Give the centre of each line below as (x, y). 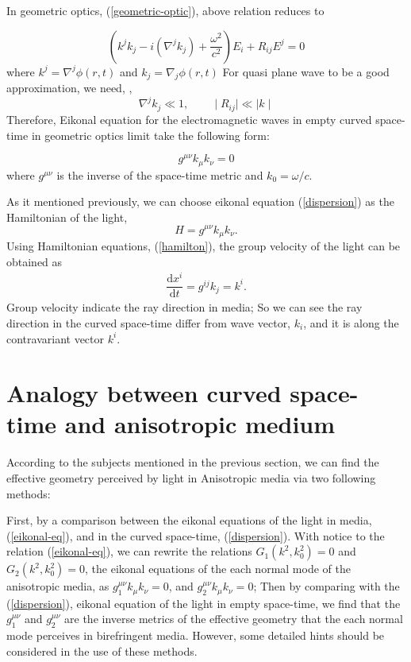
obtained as (35, 261)
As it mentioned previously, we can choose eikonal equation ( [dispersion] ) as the (200, 201)
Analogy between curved (144, 393)
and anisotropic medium (200, 424)
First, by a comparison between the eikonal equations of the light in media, (189, 520)
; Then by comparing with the (326, 586)
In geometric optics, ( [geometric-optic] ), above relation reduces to (165, 10)
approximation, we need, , (69, 88)
